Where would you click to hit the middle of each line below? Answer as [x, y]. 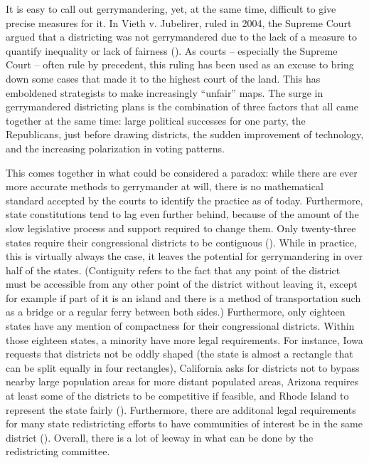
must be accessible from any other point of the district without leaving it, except [182, 284]
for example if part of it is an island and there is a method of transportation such [183, 297]
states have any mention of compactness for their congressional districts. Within [180, 326]
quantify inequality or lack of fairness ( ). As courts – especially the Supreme [172, 50]
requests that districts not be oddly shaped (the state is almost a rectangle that [180, 354]
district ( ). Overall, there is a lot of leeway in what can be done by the [160, 437]
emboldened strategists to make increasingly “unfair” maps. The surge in [165, 92]
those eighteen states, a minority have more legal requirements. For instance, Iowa [184, 339]
